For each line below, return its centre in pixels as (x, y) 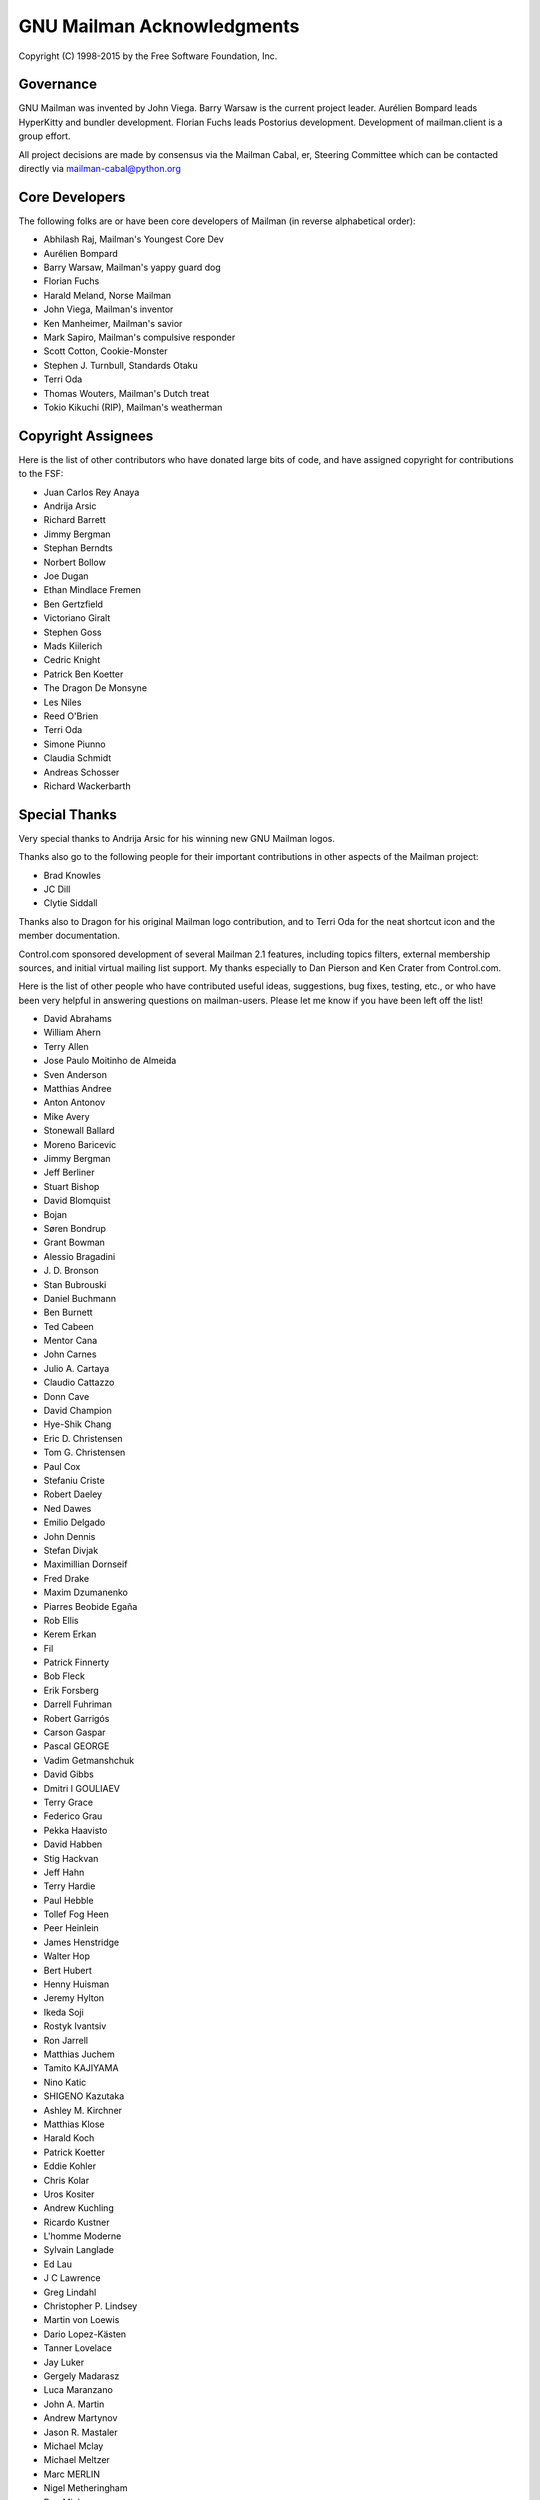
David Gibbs (68, 1774)
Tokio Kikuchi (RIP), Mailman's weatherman (133, 407)
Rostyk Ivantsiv (75, 2026)
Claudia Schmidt (77, 758)
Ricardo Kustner (76, 2222)
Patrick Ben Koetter (83, 674)
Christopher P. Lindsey (90, 2306)
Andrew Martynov (80, 2418)
